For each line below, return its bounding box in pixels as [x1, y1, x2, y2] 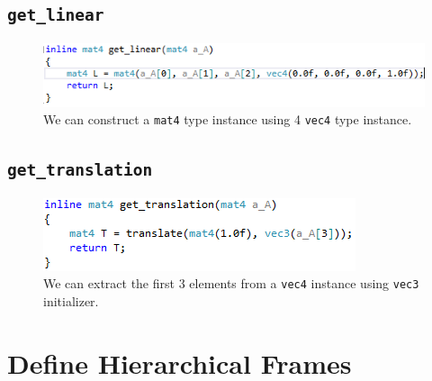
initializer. [43, 292, 99, 310]
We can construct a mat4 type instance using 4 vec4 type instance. [43, 110, 412, 129]
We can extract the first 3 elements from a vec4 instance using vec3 [43, 274, 419, 293]
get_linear [7, 5, 104, 25]
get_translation [7, 160, 153, 180]
